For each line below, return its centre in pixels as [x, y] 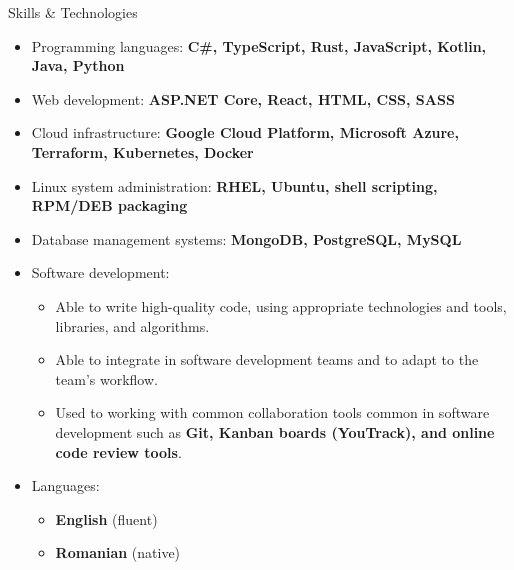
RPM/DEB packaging [109, 205]
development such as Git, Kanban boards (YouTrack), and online [275, 431]
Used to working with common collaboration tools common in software [272, 412]
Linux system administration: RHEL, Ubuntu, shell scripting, [234, 185]
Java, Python [78, 65]
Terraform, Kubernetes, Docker [142, 151]
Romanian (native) [118, 552]
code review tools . [118, 451]
